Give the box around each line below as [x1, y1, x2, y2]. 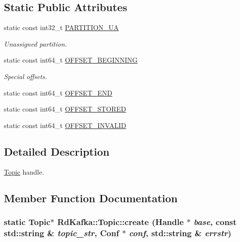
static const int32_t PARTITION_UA [4, 22, 119, 32]
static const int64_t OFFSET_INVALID [4, 120, 126, 130]
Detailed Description [4, 144, 110, 159]
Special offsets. [4, 71, 47, 81]
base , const [194, 215, 237, 227]
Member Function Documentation [4, 190, 178, 205]
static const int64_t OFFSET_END [4, 87, 112, 97]
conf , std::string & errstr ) [129, 226, 231, 239]
